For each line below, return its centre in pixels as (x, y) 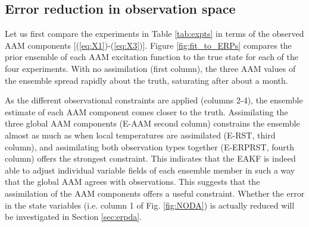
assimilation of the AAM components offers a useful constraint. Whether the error (155, 193)
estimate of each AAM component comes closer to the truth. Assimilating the (146, 111)
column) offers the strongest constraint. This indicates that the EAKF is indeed (150, 158)
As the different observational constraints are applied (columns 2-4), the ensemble (154, 100)
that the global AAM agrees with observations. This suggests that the (132, 182)
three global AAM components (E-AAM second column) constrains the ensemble (152, 123)
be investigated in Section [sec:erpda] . (74, 217)
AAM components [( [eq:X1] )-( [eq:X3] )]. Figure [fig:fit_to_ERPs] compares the (148, 45)
